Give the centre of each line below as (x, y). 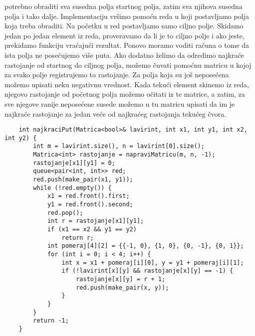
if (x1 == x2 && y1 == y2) (92, 229)
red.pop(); (65, 213)
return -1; (51, 321)
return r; (78, 238)
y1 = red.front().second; (90, 205)
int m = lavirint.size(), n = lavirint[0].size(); (119, 146)
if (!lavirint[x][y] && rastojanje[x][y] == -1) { (147, 271)
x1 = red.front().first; (88, 196)
